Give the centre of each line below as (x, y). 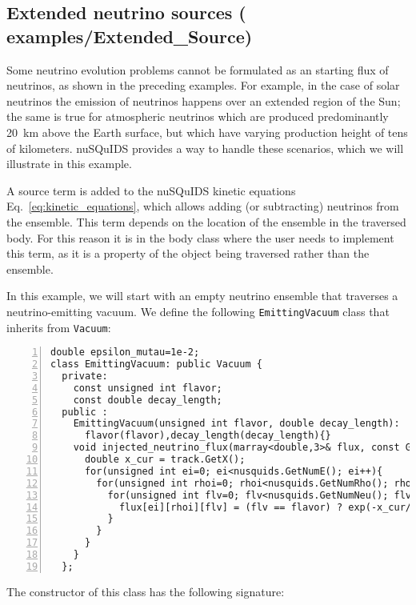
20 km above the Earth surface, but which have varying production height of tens (207, 132)
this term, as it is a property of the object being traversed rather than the (188, 253)
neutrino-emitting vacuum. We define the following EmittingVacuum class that (198, 311)
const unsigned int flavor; (148, 388)
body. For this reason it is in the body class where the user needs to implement (200, 237)
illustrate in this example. (69, 164)
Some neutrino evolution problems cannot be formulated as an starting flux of (198, 69)
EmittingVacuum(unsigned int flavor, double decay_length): (236, 424)
